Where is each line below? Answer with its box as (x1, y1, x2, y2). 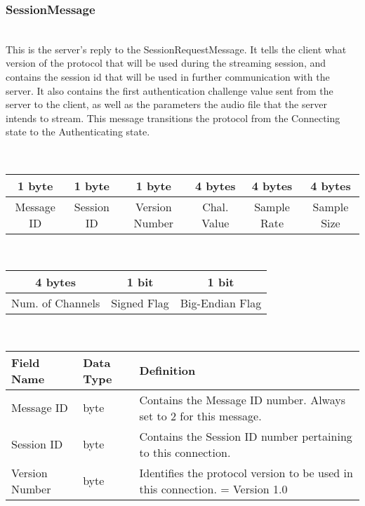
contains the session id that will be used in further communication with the (6, 69, 330, 84)
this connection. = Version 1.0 (139, 480, 288, 497)
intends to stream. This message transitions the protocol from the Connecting (6, 110, 340, 125)
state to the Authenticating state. (6, 124, 150, 139)
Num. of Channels (11, 295, 100, 312)
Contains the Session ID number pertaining (139, 427, 352, 444)
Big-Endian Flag (180, 295, 262, 312)
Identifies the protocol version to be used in (139, 464, 353, 481)
